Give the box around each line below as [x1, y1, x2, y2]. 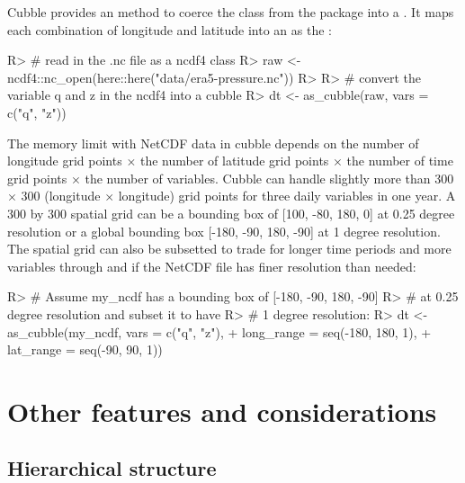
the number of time [346, 151, 453, 170]
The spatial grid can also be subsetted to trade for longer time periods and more [7, 239, 452, 258]
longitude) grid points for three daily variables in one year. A [118, 186, 456, 205]
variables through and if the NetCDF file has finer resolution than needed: [7, 256, 416, 275]
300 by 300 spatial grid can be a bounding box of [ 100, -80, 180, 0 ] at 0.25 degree [7, 203, 455, 222]
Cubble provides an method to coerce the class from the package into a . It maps [7, 3, 454, 21]
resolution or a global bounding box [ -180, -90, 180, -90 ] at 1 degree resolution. [7, 221, 441, 240]
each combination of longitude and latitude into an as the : [7, 20, 332, 39]
